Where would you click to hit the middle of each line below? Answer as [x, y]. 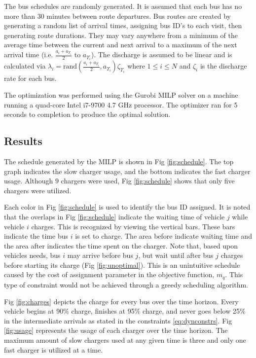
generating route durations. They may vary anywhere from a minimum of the [121, 35]
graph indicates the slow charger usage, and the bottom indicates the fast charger [127, 171]
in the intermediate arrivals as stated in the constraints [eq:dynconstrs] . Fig [118, 320]
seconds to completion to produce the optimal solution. [87, 114]
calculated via [25, 66]
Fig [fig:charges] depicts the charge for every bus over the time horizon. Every [121, 301]
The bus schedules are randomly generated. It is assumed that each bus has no [123, 6]
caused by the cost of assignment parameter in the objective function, [109, 274]
